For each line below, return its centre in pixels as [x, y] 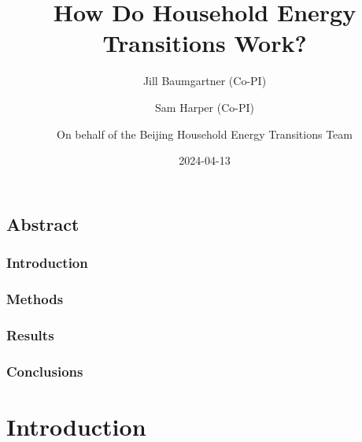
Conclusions [45, 371]
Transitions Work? [205, 43]
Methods [35, 298]
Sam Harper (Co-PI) [205, 107]
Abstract [43, 223]
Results [30, 334]
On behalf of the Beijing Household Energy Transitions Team [204, 134]
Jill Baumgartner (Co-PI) [205, 81]
